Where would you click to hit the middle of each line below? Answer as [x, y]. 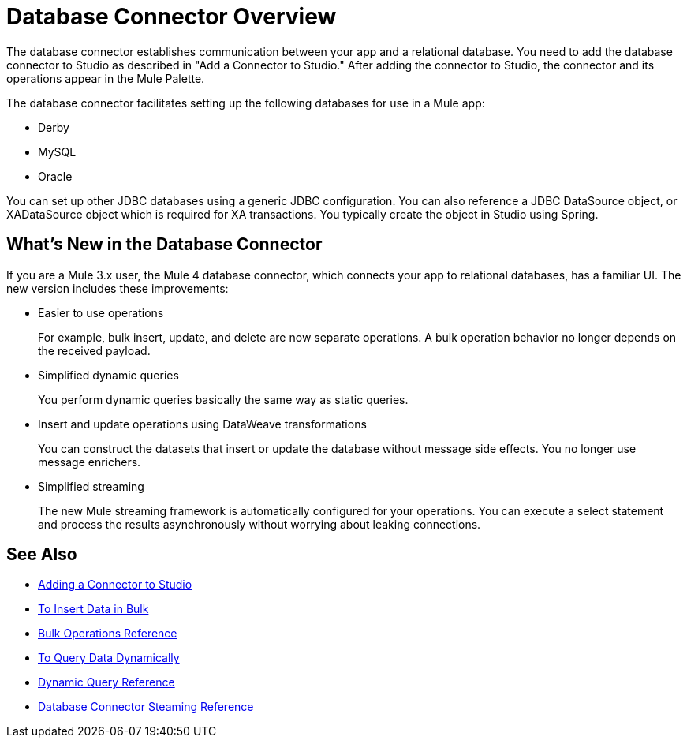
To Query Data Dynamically [109, 658]
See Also [42, 555]
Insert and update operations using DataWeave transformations [202, 424]
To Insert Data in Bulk [93, 609]
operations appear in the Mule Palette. [106, 78]
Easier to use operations [101, 312]
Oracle [55, 176]
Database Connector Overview [172, 17]
